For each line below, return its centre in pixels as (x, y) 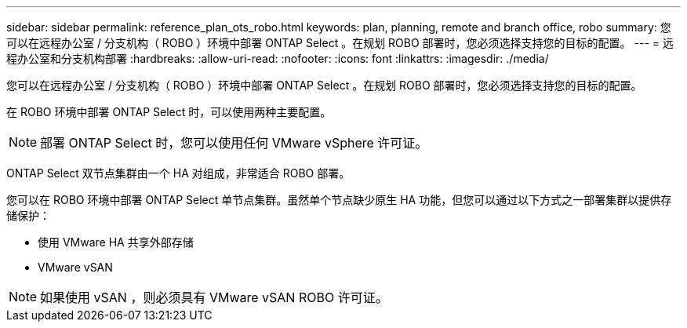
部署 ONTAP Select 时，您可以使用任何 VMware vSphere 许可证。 (234, 143)
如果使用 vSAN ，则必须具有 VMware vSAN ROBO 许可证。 (214, 297)
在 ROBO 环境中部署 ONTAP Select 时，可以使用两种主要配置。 (169, 112)
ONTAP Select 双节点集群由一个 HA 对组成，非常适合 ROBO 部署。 (178, 173)
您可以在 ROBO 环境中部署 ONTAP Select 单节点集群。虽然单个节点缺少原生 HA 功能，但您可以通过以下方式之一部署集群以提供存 (339, 200)
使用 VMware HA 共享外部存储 (116, 242)
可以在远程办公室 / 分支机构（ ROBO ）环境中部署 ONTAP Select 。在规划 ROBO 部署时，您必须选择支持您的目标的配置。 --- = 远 (340, 43)
